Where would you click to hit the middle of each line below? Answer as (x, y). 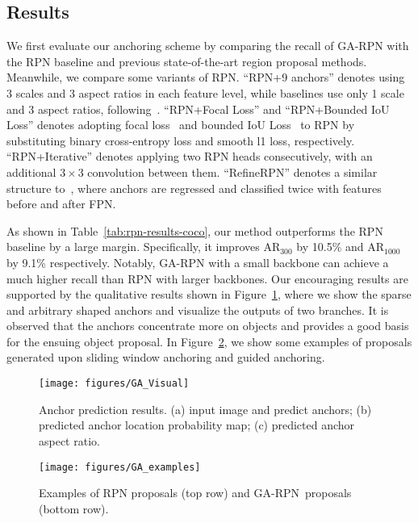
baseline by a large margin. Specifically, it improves (133, 247)
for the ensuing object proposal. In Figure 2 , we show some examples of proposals (209, 341)
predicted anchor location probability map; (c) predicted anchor (197, 425)
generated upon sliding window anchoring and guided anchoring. (166, 357)
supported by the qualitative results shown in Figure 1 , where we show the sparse (209, 294)
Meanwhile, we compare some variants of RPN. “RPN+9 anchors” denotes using (206, 77)
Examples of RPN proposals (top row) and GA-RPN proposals (195, 493)
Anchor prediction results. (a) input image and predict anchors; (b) (205, 409)
